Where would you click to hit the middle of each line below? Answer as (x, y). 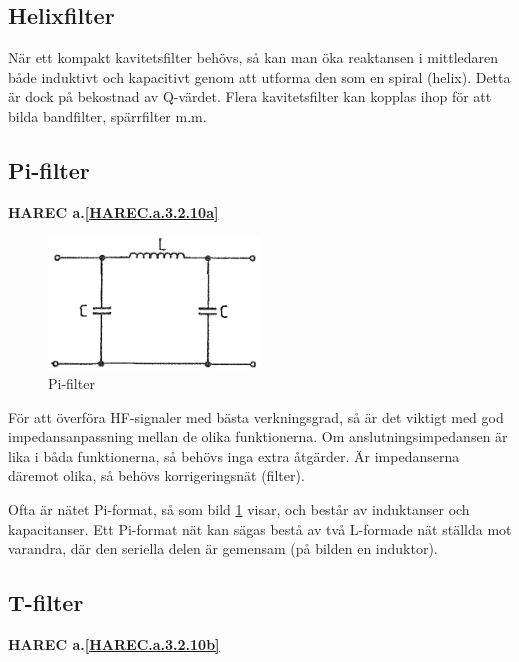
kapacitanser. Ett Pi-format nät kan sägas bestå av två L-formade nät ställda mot (260, 528)
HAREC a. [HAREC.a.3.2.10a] (113, 211)
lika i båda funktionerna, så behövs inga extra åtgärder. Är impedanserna (234, 455)
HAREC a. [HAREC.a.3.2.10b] (114, 644)
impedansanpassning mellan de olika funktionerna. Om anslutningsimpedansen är (258, 436)
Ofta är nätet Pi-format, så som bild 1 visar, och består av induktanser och (239, 509)
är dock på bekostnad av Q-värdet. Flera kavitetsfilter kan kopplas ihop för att (250, 96)
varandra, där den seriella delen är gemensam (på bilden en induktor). (223, 548)
